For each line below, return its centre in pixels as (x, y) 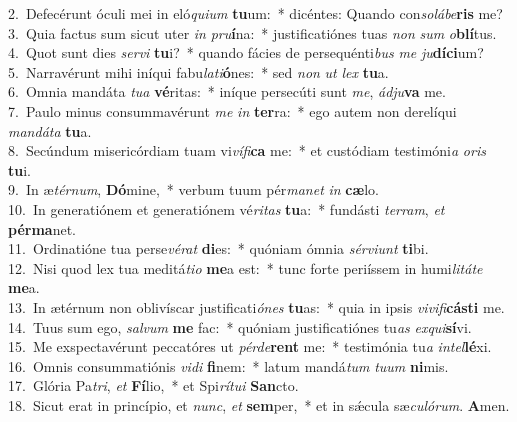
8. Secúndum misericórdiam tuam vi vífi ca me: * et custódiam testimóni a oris (247, 150)
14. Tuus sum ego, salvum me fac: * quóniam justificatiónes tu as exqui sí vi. (240, 326)
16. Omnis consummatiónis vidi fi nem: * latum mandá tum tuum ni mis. (228, 365)
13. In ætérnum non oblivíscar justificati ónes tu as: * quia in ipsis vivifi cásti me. (256, 306)
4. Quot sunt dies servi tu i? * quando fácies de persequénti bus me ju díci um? (246, 52)
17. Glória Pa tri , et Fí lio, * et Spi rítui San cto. (153, 385)
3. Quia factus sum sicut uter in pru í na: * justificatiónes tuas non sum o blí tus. (252, 32)
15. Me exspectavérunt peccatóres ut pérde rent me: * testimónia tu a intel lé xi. (250, 346)
